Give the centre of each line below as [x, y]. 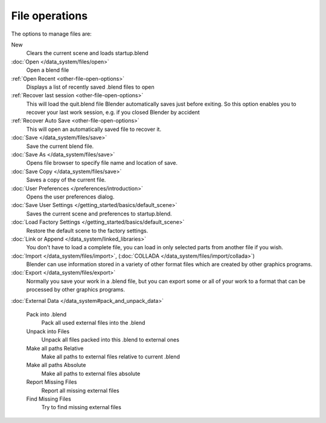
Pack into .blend [46, 314]
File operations [49, 16]
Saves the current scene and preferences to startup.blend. [99, 214]
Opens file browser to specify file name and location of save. [102, 163]
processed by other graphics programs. [76, 290]
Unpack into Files [48, 331]
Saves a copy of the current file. [66, 180]
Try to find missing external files [81, 407]
